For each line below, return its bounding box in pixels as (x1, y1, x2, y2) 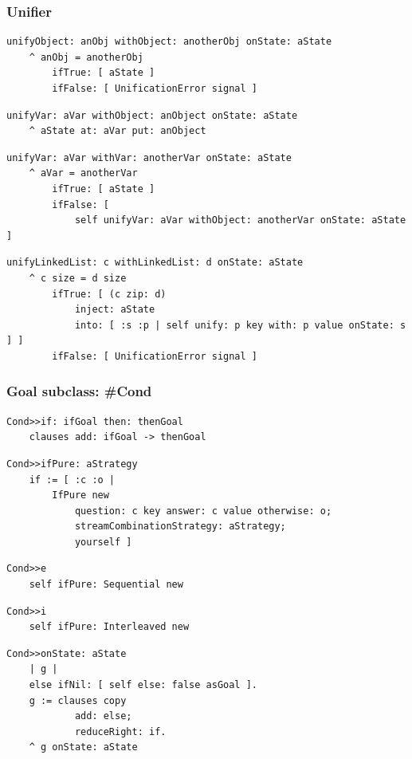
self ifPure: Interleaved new (29, 621, 190, 633)
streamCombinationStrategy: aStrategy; (74, 521, 286, 533)
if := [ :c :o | (29, 474, 116, 486)
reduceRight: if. (74, 726, 167, 737)
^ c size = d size (29, 272, 127, 284)
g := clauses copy (29, 694, 127, 706)
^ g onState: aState (29, 741, 138, 753)
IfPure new (52, 490, 109, 501)
